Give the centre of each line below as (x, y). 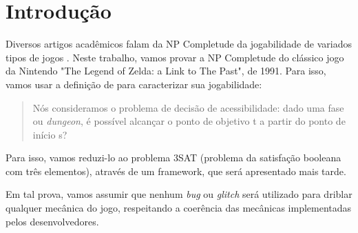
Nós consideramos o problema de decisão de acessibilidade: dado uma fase (188, 107)
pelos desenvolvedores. (52, 221)
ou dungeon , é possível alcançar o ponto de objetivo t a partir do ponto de (189, 121)
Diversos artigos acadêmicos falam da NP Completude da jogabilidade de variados (179, 44)
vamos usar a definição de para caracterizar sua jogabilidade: (134, 84)
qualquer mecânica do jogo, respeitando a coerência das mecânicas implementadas (179, 208)
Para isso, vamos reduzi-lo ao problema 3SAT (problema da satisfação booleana (173, 158)
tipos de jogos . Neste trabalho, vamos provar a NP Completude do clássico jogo (175, 57)
